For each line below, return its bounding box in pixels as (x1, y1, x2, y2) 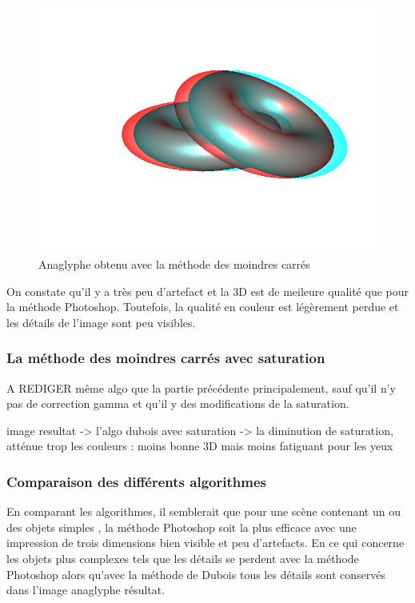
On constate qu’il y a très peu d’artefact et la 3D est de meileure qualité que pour (6, 282, 409, 299)
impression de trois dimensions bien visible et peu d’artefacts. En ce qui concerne (6, 534, 405, 551)
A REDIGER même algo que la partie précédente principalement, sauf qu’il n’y (6, 379, 396, 396)
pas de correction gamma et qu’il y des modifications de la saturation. (6, 395, 349, 412)
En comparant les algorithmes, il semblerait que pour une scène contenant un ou (6, 503, 401, 520)
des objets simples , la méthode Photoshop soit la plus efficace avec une (6, 518, 357, 535)
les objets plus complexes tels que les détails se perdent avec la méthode (6, 549, 359, 566)
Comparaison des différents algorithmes (6, 471, 266, 491)
